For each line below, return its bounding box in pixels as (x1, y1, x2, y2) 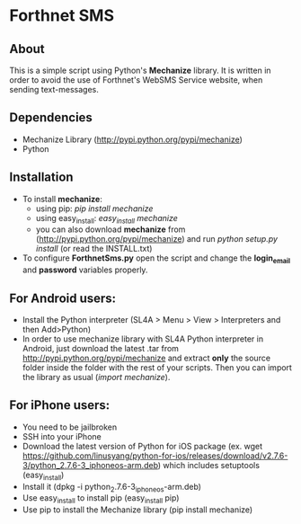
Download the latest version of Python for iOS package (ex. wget (22, 440, 263, 451)
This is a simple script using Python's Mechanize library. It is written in (9, 65, 271, 75)
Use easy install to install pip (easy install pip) (22, 493, 180, 506)
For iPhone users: (9, 397, 111, 413)
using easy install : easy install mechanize (35, 212, 178, 226)
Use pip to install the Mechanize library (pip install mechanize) (22, 504, 253, 515)
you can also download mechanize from (35, 224, 186, 235)
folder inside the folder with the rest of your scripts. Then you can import (22, 362, 292, 373)
